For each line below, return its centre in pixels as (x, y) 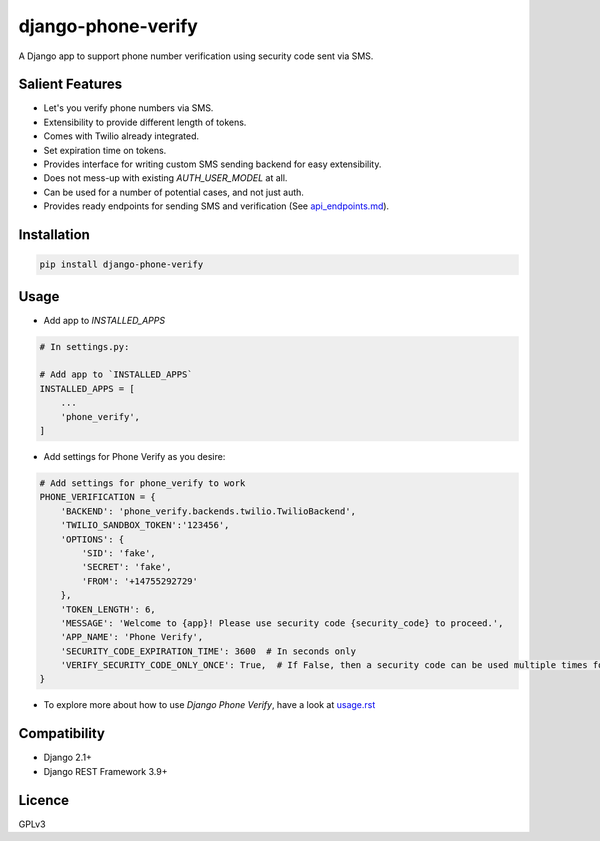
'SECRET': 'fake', (126, 567)
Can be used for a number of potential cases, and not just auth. (174, 192)
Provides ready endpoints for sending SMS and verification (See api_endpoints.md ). (216, 206)
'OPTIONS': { (92, 539)
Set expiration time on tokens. (105, 150)
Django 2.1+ (67, 757)
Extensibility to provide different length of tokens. (145, 122)
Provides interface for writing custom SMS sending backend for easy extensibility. (212, 164)
